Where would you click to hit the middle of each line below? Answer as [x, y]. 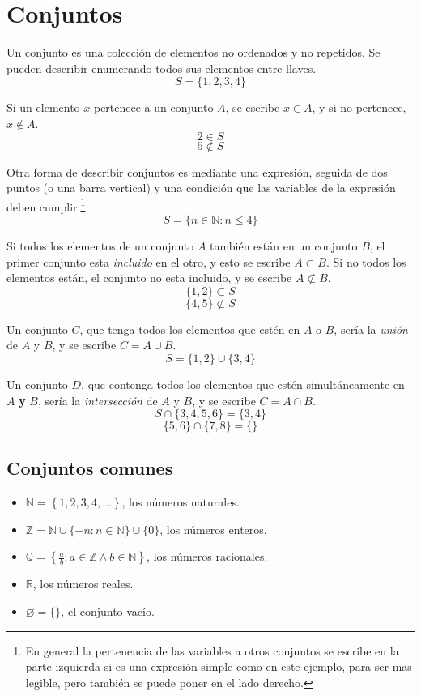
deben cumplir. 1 [46, 205]
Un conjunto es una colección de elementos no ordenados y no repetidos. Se [193, 52]
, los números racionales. [207, 556]
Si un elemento [43, 107]
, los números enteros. [213, 529]
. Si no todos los [366, 261]
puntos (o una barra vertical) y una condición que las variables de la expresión [201, 188]
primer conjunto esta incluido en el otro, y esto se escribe [149, 261]
